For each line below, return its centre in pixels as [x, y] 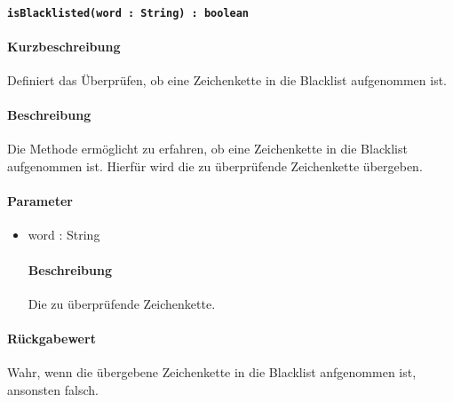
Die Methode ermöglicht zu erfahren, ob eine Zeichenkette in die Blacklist [207, 149]
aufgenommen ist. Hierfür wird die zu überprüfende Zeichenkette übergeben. [215, 166]
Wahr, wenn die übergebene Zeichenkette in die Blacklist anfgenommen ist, [212, 372]
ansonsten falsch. [53, 389]
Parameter [40, 201]
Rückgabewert [52, 338]
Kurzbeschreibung [64, 46]
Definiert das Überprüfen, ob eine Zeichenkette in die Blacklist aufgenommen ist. [227, 80]
